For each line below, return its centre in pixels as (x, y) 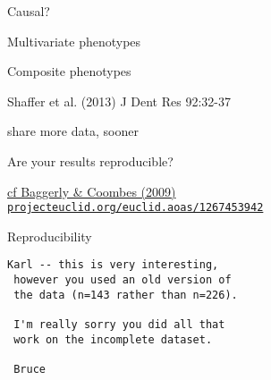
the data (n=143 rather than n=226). (126, 295)
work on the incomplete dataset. (113, 339)
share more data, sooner (73, 131)
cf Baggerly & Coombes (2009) (92, 191)
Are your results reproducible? (90, 160)
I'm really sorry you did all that (119, 325)
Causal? (29, 11)
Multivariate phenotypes (74, 41)
